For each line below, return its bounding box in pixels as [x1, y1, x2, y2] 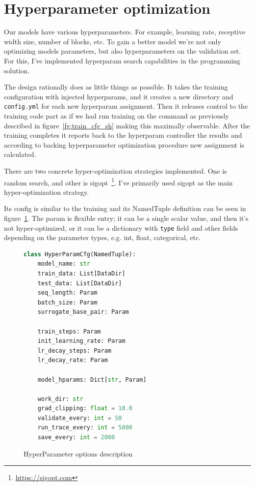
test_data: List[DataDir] [37, 279, 122, 287]
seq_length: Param [37, 289, 98, 297]
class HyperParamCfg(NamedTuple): [24, 250, 136, 258]
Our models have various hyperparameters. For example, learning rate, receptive [4, 27, 245, 37]
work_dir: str [37, 395, 83, 402]
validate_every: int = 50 [37, 414, 122, 422]
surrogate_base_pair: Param [37, 308, 129, 316]
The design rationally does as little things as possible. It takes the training [4, 82, 228, 92]
